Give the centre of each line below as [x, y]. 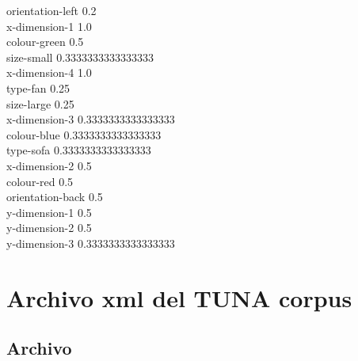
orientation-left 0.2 [51, 10]
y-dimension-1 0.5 [49, 212]
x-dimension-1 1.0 [49, 26]
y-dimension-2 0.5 [49, 228]
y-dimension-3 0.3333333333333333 [91, 243]
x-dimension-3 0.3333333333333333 [91, 119]
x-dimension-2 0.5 [49, 165]
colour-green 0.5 [45, 42]
